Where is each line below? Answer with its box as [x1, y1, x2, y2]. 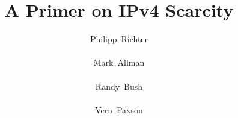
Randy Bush [95, 79, 143, 92]
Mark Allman [93, 56, 145, 69]
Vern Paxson [95, 103, 143, 116]
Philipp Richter [90, 33, 148, 45]
